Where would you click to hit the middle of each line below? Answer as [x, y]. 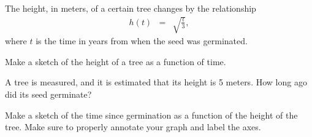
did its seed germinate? [48, 94]
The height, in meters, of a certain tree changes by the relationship [131, 8]
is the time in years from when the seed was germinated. [142, 41]
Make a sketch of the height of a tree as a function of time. [116, 61]
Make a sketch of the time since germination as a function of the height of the [151, 115]
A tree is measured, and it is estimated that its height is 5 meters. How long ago [156, 82]
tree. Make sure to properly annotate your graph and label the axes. [133, 127]
